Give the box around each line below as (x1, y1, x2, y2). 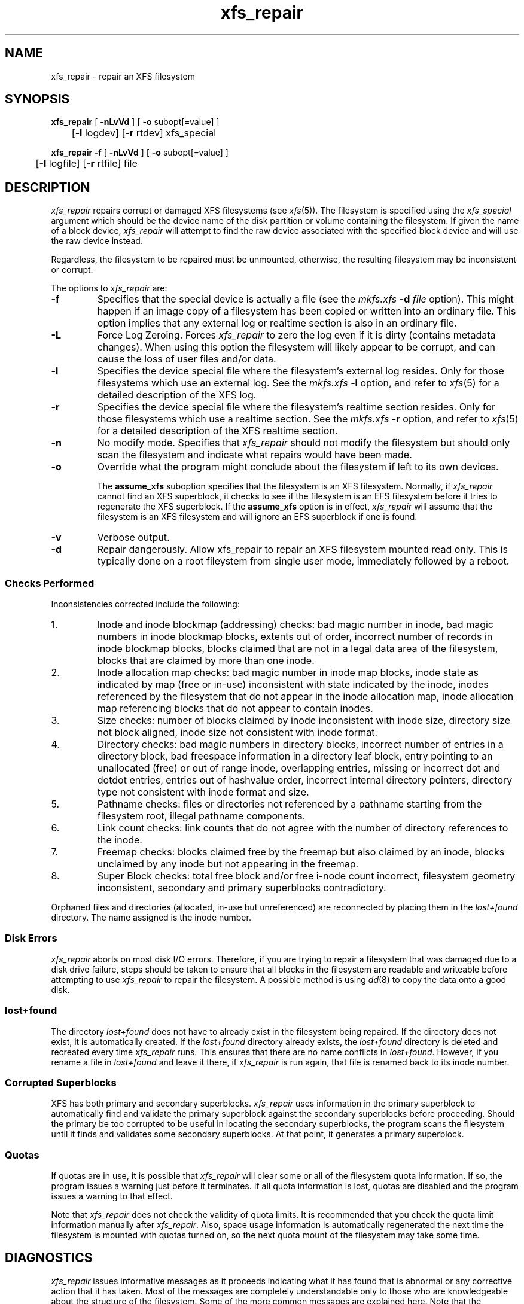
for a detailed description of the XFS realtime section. (97, 425, 338, 437)
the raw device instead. (51, 236, 143, 246)
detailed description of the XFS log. (97, 389, 257, 401)
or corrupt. (51, 264, 93, 275)
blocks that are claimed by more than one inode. (97, 654, 315, 667)
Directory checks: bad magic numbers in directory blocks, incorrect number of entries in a (97, 738, 504, 751)
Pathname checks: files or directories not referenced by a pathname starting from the (97, 798, 482, 811)
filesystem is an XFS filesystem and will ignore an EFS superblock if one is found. (97, 511, 418, 522)
